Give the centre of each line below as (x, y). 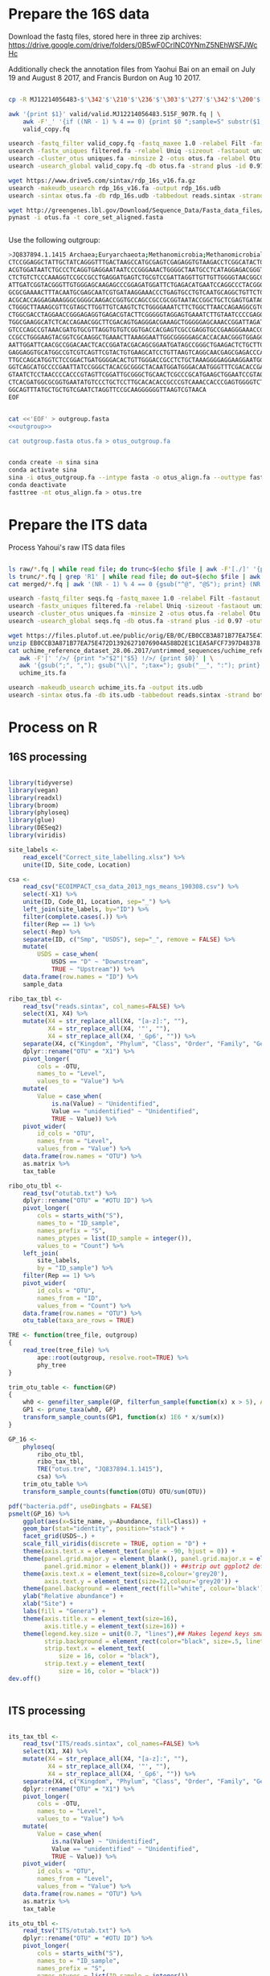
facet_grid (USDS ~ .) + (59, 1537)
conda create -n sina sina (53, 463)
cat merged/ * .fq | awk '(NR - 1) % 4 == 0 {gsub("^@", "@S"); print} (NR (135, 584)
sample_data (43, 984)
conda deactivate (37, 485)
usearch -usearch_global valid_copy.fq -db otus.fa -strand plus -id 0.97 (136, 166)
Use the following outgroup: (54, 240)
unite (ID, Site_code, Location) (77, 865)
